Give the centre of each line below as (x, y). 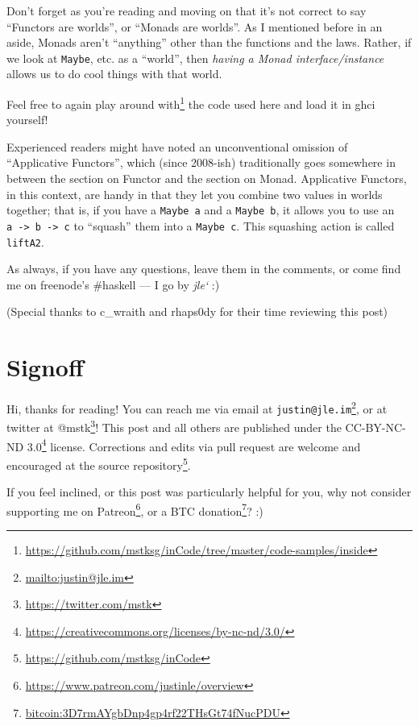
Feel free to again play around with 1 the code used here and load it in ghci (191, 103)
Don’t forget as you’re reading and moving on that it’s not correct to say (187, 10)
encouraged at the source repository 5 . (99, 463)
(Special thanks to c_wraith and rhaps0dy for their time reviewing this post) (197, 311)
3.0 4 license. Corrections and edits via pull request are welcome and (194, 445)
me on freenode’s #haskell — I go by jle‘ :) (113, 284)
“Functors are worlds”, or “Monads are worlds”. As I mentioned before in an (195, 26)
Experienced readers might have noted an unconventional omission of (177, 146)
